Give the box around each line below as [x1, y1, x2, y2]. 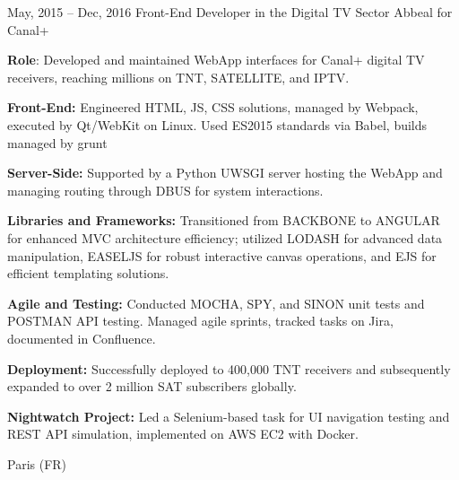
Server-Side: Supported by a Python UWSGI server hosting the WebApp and [7, 163, 443, 182]
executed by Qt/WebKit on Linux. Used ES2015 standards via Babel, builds [7, 115, 428, 134]
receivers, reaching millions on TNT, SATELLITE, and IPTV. [7, 67, 350, 86]
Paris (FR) [7, 454, 67, 473]
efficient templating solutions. [7, 264, 169, 283]
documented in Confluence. [7, 328, 156, 347]
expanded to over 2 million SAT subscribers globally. [7, 377, 297, 396]
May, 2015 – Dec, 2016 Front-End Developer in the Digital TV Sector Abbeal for [7, 3, 453, 21]
